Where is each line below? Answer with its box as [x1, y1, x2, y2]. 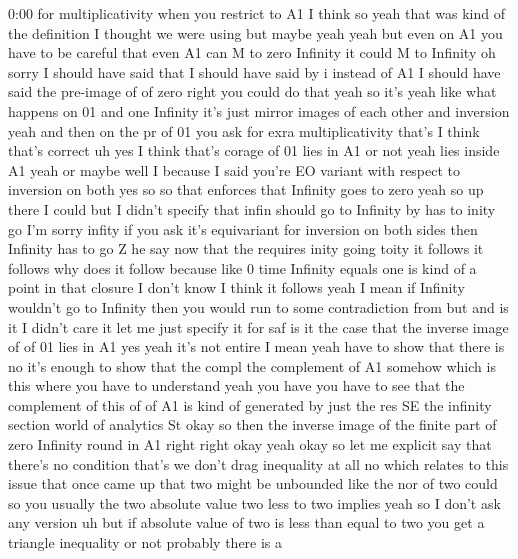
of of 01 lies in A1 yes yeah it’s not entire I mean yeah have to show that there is [8, 336, 505, 357]
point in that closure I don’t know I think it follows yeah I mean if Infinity [8, 277, 465, 298]
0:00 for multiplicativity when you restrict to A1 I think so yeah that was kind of [8, 3, 505, 23]
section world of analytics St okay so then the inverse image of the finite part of [8, 414, 497, 435]
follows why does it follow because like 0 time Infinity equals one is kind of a [8, 257, 477, 278]
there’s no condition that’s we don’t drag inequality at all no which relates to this [8, 453, 509, 474]
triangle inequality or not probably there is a [8, 532, 283, 553]
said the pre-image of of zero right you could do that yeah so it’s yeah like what [8, 81, 497, 102]
